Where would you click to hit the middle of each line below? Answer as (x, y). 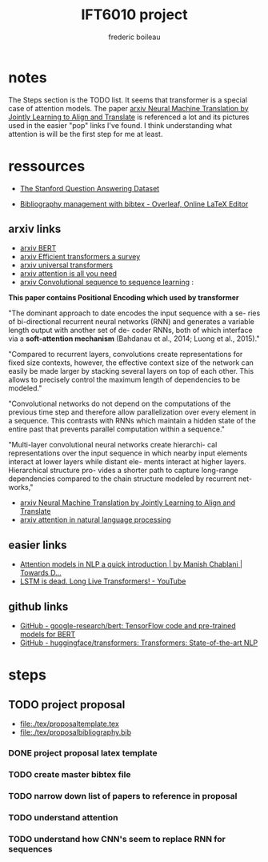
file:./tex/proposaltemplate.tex (70, 724)
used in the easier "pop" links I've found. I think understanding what (120, 125)
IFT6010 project (134, 15)
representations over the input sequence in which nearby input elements (128, 453)
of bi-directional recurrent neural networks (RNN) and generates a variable (131, 322)
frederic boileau (134, 37)
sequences (30, 848)
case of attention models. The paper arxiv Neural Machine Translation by (129, 108)
